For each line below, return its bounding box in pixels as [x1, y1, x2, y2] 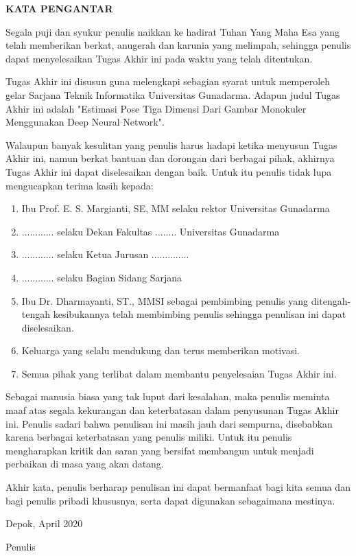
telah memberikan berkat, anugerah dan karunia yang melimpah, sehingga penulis [5, 38, 351, 52]
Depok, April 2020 [5, 516, 83, 531]
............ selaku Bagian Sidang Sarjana [21, 270, 182, 284]
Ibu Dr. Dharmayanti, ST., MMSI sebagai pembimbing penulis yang [21, 293, 308, 308]
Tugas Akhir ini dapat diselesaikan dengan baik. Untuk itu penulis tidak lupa [5, 164, 332, 178]
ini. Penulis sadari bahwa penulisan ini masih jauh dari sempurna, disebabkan [5, 416, 333, 430]
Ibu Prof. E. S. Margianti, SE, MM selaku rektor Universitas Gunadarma [21, 201, 330, 216]
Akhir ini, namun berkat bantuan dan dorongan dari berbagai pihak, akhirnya [5, 151, 335, 165]
